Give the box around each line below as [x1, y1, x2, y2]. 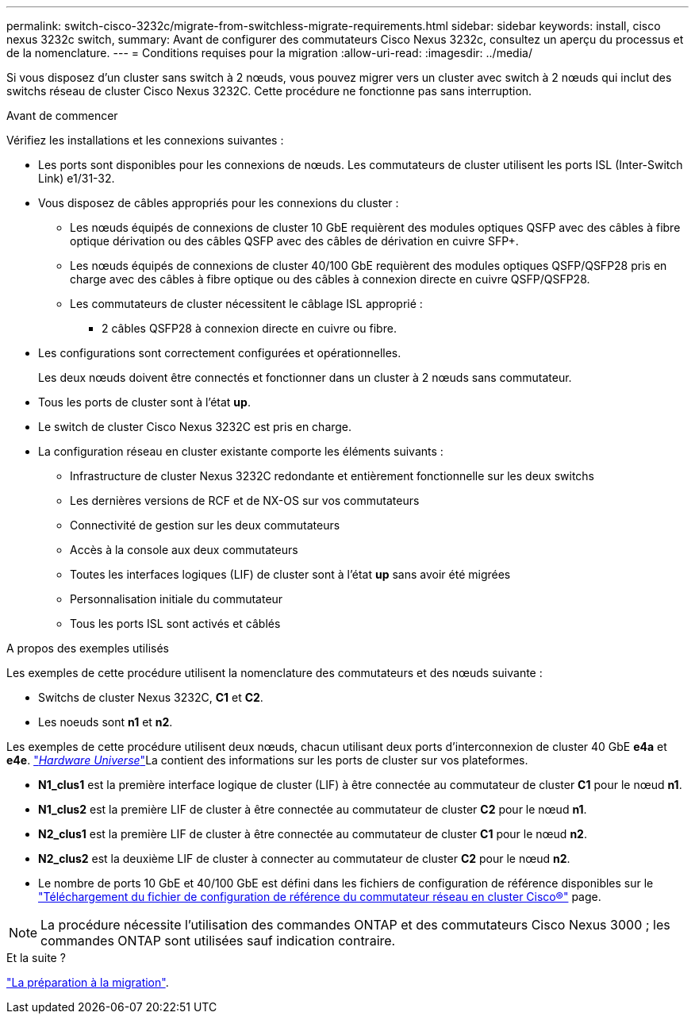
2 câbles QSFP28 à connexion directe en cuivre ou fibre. [102, 321, 397, 335]
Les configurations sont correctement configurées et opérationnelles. [38, 346, 401, 360]
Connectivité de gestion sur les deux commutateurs [70, 518, 340, 532]
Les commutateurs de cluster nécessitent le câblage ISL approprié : [70, 297, 423, 310]
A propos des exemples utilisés [6, 641, 169, 655]
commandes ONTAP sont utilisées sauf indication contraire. [40, 933, 396, 949]
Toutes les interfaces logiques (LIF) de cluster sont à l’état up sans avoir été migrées [70, 568, 511, 581]
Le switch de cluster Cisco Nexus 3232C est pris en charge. [38, 420, 352, 433]
